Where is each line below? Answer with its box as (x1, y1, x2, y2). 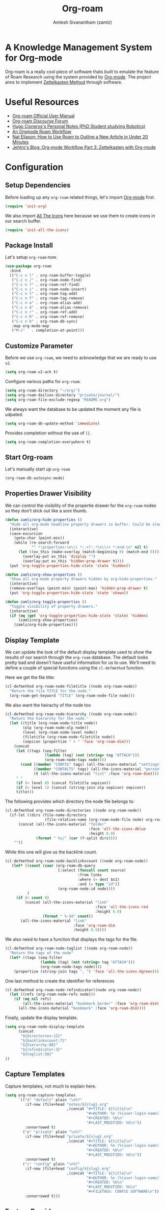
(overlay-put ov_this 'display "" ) (23, 554, 96, 559)
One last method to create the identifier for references (5, 978, 114, 984)
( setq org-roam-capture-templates (5, 1093, 76, 1097)
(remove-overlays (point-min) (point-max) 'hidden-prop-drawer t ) (9, 586, 148, 591)
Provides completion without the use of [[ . (5, 430, 92, 436)
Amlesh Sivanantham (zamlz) (53, 19, 112, 25)
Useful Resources (5, 96, 80, 108)
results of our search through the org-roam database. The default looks (5, 654, 148, 660)
